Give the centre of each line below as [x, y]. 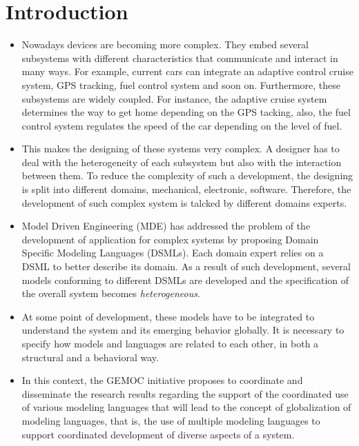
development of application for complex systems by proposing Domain [170, 239]
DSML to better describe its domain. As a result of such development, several [186, 266]
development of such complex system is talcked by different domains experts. [184, 202]
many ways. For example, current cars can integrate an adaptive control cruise [187, 71]
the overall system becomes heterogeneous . [111, 293]
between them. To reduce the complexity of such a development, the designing [187, 175]
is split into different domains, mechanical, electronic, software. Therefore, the [186, 189]
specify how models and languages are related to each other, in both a [170, 343]
